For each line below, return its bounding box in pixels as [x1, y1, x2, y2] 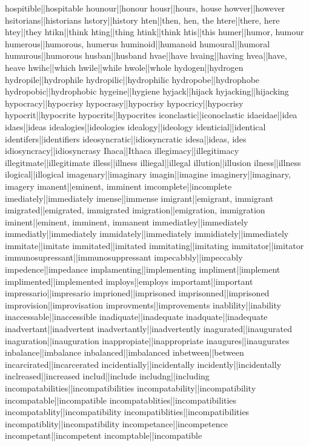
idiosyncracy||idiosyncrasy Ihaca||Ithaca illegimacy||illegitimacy [5, 144, 239, 157]
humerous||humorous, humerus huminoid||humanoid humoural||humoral [5, 37, 270, 50]
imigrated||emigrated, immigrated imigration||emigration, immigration [5, 204, 265, 216]
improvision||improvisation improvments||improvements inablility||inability [5, 298, 281, 311]
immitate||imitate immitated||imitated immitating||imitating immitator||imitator [5, 239, 304, 251]
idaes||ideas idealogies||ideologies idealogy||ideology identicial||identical [5, 120, 266, 133]
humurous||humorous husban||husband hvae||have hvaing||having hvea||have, [5, 49, 287, 62]
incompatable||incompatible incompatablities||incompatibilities [5, 393, 237, 406]
